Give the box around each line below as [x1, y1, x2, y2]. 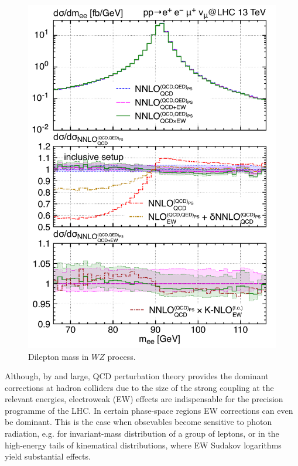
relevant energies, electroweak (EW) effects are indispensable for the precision [5, 393, 283, 405]
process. [107, 350, 136, 362]
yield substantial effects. [5, 450, 91, 462]
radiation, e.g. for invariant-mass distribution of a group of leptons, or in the [5, 427, 279, 440]
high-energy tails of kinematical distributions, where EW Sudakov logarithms [5, 438, 282, 451]
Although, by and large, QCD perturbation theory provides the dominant [5, 370, 269, 382]
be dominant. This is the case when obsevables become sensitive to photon [5, 416, 272, 428]
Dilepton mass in [28, 350, 89, 362]
